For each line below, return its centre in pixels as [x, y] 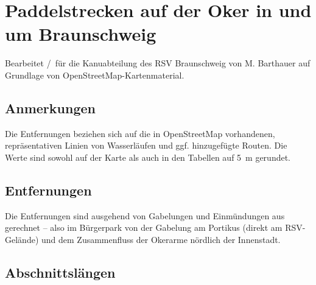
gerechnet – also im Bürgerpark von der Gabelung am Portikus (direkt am [144, 227]
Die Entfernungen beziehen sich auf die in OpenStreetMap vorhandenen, [140, 133]
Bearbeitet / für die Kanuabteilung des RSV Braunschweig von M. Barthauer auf [158, 63]
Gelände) [22, 239]
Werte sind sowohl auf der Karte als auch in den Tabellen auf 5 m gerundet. [148, 157]
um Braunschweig [81, 34]
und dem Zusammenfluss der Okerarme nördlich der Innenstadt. [161, 239]
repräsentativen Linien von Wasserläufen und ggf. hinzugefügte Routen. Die [146, 145]
